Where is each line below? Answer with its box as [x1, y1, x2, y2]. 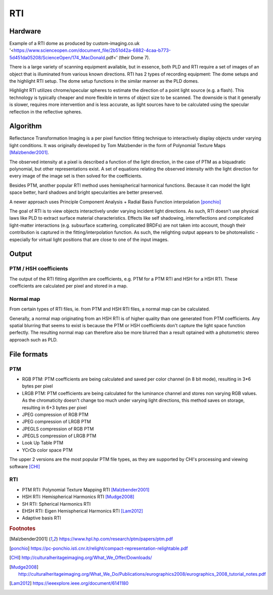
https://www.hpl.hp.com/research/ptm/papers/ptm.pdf [59, 536, 173, 542]
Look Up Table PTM [22, 440, 63, 446]
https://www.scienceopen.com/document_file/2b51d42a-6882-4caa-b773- [13, 47, 171, 53]
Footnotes [9, 525, 36, 532]
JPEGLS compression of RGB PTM [22, 426, 94, 432]
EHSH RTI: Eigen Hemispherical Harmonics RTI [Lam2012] [22, 508, 144, 514]
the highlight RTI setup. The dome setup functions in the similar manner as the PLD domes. [9, 78, 199, 84]
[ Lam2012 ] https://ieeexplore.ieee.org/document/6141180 [9, 580, 129, 586]
